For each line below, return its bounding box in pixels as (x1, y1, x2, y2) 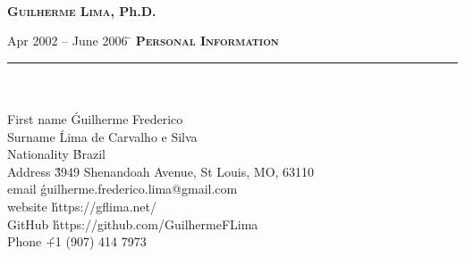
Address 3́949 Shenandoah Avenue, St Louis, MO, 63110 (7, 162, 315, 180)
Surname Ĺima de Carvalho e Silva (7, 127, 198, 145)
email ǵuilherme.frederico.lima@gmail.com (7, 179, 238, 198)
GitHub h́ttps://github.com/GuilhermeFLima (7, 214, 258, 233)
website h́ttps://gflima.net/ (7, 196, 156, 215)
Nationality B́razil (7, 145, 106, 163)
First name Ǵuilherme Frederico (7, 109, 183, 128)
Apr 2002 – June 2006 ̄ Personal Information (7, 31, 279, 50)
